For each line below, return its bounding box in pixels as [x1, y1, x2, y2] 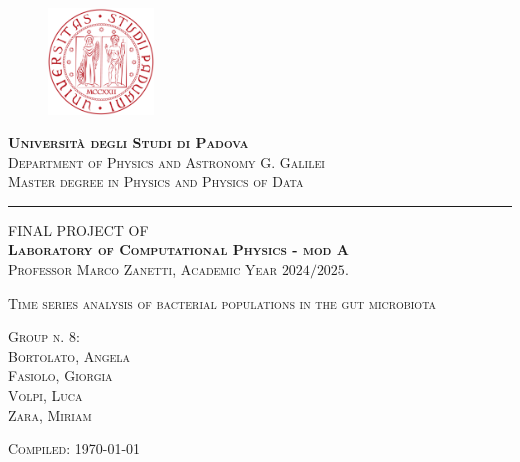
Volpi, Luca [8, 385, 83, 406]
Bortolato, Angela [8, 345, 131, 366]
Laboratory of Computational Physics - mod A [8, 239, 349, 260]
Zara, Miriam [8, 404, 92, 425]
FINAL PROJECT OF [8, 219, 149, 240]
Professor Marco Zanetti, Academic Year [8, 259, 278, 280]
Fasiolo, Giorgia [8, 365, 113, 386]
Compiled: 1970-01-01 [8, 438, 141, 459]
